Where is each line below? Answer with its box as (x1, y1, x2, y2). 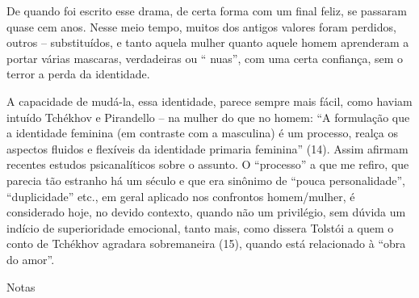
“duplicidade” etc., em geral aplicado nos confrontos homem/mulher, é (6, 187, 355, 204)
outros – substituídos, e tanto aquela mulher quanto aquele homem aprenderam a (6, 34, 409, 51)
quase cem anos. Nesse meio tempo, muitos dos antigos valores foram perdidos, (6, 18, 396, 35)
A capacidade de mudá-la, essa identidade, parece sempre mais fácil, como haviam (6, 92, 413, 109)
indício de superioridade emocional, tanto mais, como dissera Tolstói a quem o (6, 219, 394, 236)
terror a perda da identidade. (6, 65, 150, 82)
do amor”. (6, 250, 55, 267)
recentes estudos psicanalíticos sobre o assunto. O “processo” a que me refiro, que (6, 156, 409, 173)
